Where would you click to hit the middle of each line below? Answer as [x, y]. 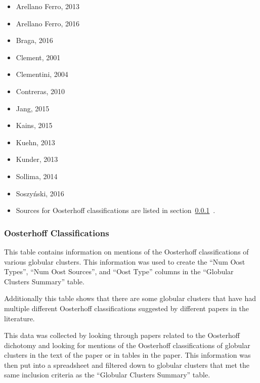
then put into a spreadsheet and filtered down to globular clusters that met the [127, 365]
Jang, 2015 [33, 108]
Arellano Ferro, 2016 [48, 23]
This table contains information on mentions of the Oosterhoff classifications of [126, 251]
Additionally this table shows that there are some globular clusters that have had [130, 298]
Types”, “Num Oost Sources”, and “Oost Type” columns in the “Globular [119, 271]
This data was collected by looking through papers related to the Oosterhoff [122, 335]
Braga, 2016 [34, 40]
